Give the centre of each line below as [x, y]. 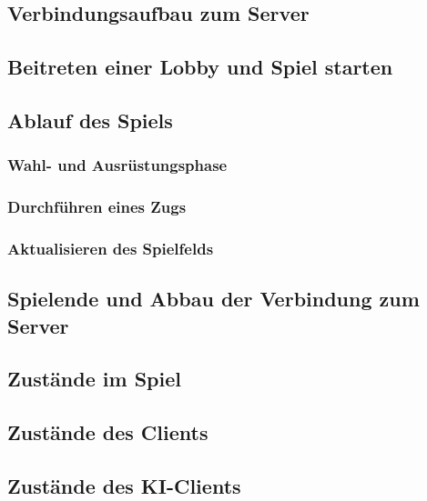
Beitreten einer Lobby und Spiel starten [200, 67]
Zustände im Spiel [94, 379]
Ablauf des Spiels [90, 120]
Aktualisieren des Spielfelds [111, 248]
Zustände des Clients [108, 432]
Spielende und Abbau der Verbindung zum [213, 299]
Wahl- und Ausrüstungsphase [117, 165]
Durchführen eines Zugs [97, 207]
